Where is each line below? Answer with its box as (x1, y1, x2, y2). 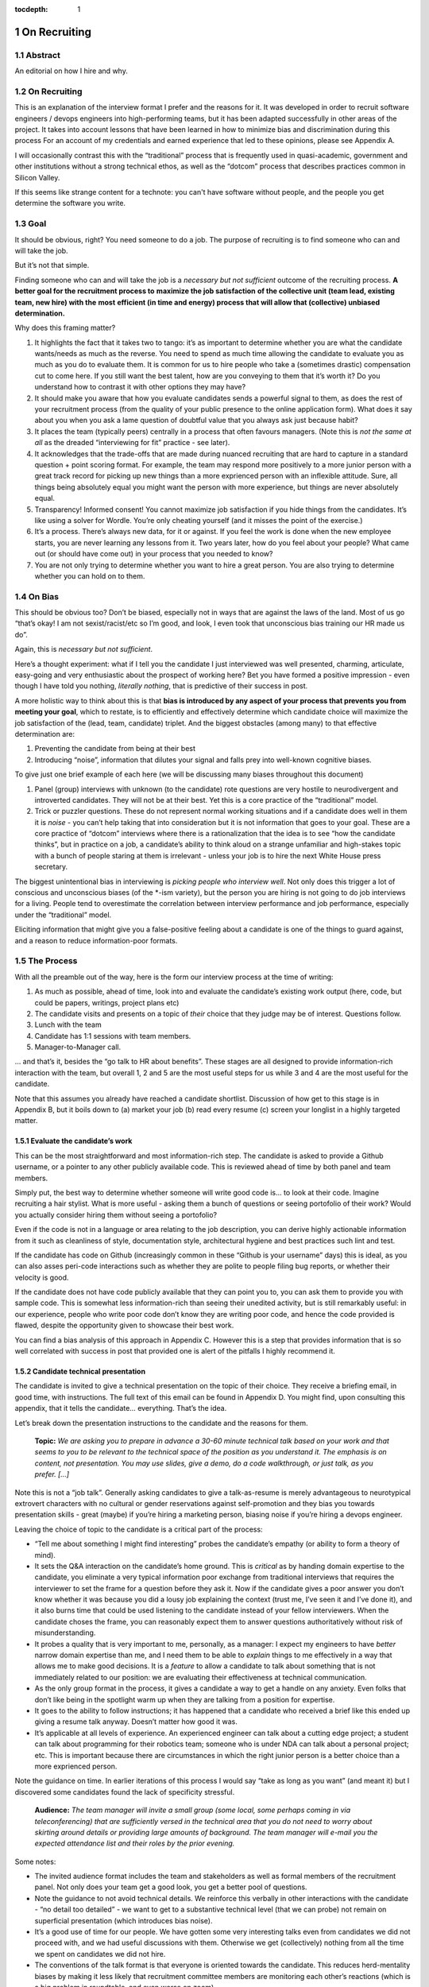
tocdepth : (14, 5, 48, 14)
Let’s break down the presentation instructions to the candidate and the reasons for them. (14, 1418, 308, 1427)
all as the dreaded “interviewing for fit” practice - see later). (34, 438, 230, 447)
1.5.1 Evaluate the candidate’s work (14, 1137, 133, 1146)
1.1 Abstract (14, 49, 61, 60)
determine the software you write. (14, 199, 126, 208)
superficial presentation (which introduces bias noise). (34, 1915, 213, 1925)
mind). (34, 1550, 56, 1559)
